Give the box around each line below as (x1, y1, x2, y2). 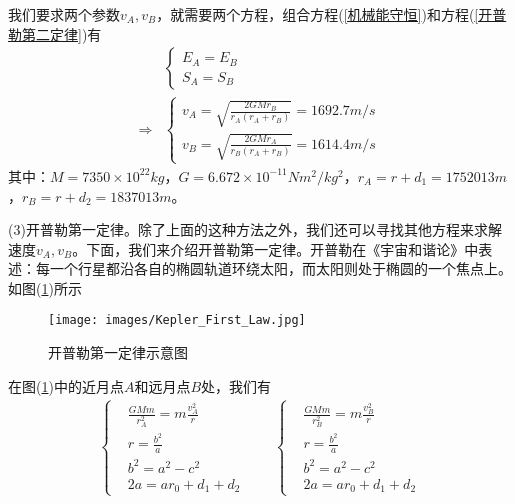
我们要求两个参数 (8, 4, 120, 24)
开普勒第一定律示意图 (48, 342, 188, 363)
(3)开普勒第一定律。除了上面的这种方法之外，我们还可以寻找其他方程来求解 (8, 219, 502, 240)
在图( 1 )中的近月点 (8, 375, 124, 396)
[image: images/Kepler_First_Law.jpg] (48, 313, 306, 328)
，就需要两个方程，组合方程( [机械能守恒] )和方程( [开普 (156, 4, 507, 24)
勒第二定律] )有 (8, 23, 102, 44)
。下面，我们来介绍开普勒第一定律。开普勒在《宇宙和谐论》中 (72, 238, 479, 259)
